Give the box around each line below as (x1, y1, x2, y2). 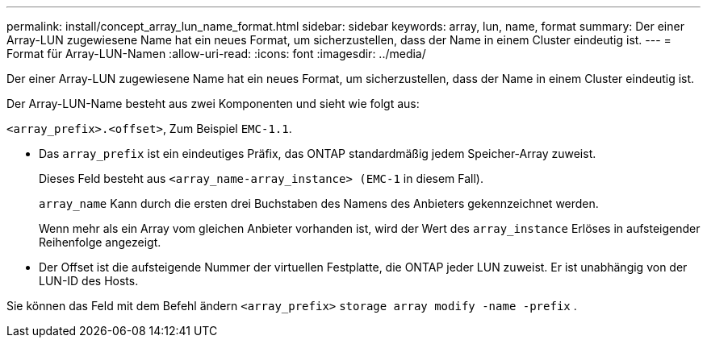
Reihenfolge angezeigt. (39, 235, 161, 249)
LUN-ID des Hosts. (39, 274, 139, 288)
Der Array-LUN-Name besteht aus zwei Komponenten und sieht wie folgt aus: (6, 97, 420, 110)
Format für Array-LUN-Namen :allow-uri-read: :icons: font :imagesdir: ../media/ (6, 47, 426, 60)
